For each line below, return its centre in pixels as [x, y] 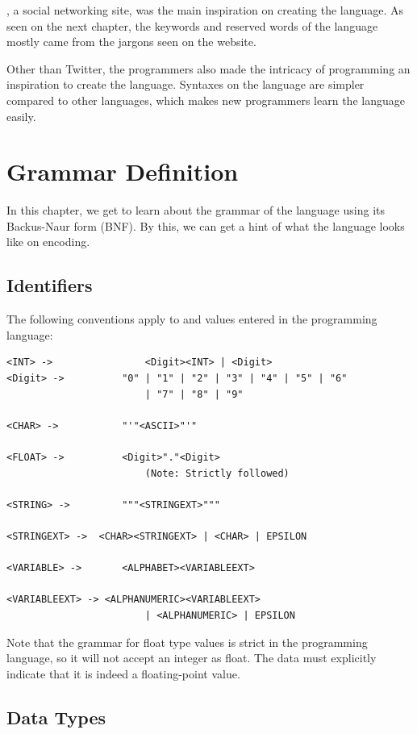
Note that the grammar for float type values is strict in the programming [187, 642]
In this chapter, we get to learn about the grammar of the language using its [196, 210]
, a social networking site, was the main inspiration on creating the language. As [205, 10]
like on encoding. [48, 242]
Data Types [56, 717]
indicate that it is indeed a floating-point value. [123, 673]
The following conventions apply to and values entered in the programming [192, 319]
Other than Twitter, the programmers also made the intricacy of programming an [208, 68]
